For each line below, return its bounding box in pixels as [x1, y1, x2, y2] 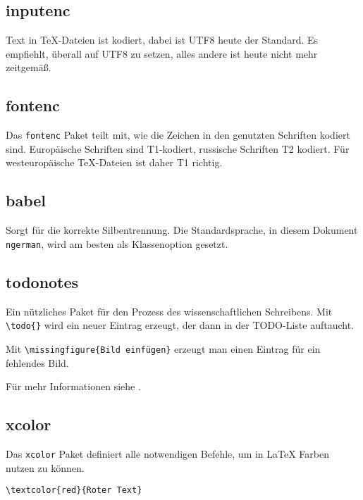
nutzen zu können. [6, 460, 85, 475]
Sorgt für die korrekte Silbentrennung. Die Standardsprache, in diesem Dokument [6, 223, 358, 237]
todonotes [6, 270, 79, 292]
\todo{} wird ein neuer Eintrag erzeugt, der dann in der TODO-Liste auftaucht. [6, 318, 354, 332]
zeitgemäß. [6, 60, 51, 75]
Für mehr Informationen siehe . [6, 379, 141, 394]
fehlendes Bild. [6, 355, 69, 370]
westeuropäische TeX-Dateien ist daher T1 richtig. [6, 155, 223, 170]
